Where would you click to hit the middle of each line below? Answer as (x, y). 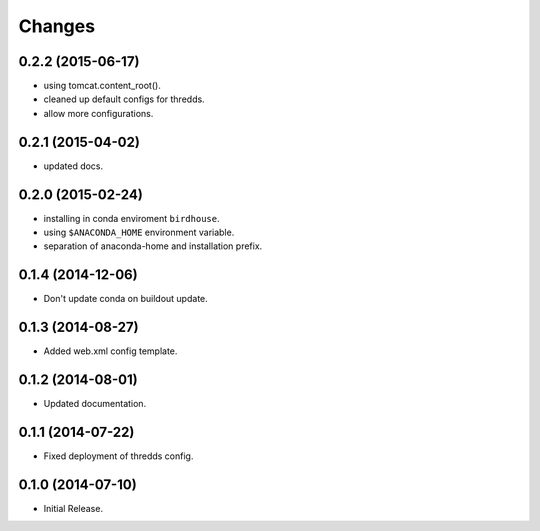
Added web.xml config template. (110, 351)
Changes (56, 26)
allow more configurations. (98, 113)
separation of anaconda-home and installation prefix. (153, 246)
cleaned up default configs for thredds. (124, 99)
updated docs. (73, 166)
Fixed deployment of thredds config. (118, 456)
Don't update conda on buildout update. (126, 299)
